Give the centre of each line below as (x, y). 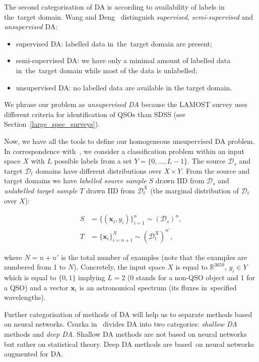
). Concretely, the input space (119, 267)
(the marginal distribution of (195, 190)
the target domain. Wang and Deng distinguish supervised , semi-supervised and (129, 16)
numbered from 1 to (35, 267)
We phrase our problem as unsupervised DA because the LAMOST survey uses (126, 104)
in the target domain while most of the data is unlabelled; (107, 70)
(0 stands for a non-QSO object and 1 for (191, 277)
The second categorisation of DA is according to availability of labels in (114, 7)
